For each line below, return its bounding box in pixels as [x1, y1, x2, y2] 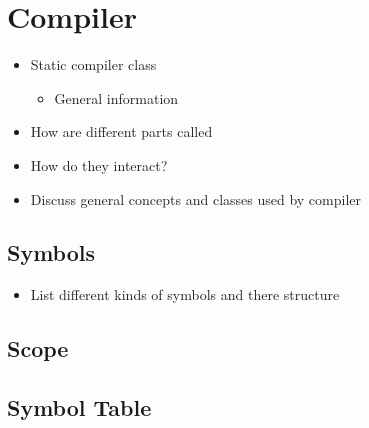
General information [54, 87, 179, 108]
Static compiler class [30, 54, 157, 75]
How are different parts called [30, 121, 213, 142]
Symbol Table [7, 392, 152, 423]
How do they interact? [30, 154, 168, 175]
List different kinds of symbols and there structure [30, 284, 340, 305]
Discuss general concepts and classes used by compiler [30, 188, 362, 209]
